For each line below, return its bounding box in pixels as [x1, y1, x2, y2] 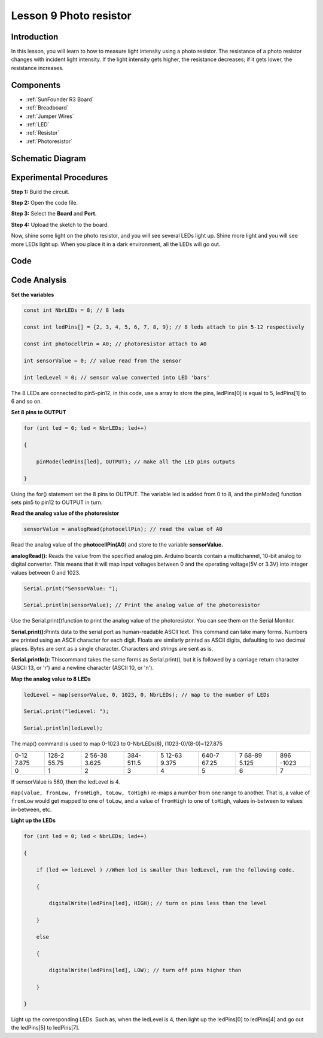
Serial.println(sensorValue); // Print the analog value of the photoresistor [23, 602, 260, 609]
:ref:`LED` [26, 120, 50, 128]
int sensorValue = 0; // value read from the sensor [23, 357, 182, 364]
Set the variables [11, 291, 54, 298]
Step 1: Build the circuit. [11, 188, 70, 195]
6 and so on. [11, 397, 42, 405]
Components [11, 80, 61, 90]
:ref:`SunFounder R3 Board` [26, 96, 94, 103]
